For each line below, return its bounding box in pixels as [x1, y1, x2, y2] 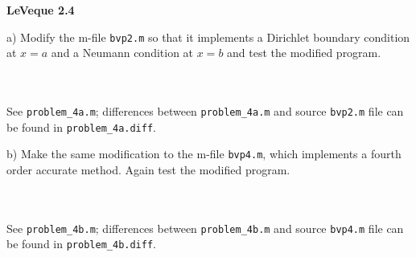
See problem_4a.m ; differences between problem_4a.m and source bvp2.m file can [6, 103, 404, 120]
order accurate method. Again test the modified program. [6, 161, 290, 177]
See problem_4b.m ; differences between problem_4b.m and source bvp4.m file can [6, 219, 404, 236]
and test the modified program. [227, 44, 381, 61]
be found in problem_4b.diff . [6, 235, 156, 252]
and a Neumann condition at [51, 44, 194, 61]
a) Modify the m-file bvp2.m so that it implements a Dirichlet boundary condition [6, 28, 410, 45]
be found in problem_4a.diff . [6, 118, 156, 135]
